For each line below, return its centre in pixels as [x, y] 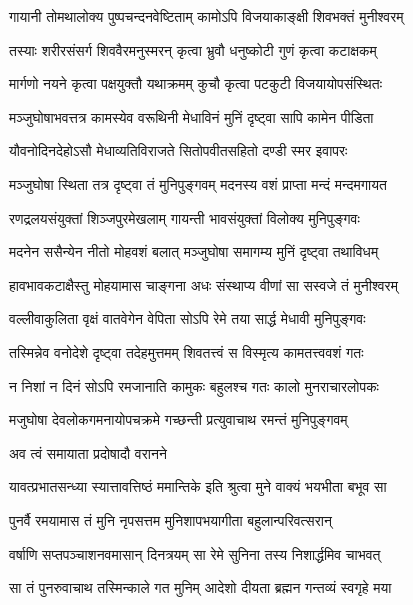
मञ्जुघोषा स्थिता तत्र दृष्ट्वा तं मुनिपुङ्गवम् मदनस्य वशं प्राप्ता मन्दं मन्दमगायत [198, 183]
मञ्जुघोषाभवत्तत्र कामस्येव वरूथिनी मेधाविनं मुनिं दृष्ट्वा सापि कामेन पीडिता [191, 116]
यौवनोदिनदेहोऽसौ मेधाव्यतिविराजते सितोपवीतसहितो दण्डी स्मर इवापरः [178, 150]
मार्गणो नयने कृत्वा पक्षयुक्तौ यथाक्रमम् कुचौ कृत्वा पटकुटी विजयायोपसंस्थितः [196, 83]
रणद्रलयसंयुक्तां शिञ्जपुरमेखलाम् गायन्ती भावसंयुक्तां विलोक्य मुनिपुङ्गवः [184, 217]
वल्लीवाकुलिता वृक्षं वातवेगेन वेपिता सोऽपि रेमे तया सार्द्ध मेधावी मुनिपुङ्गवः [187, 318]
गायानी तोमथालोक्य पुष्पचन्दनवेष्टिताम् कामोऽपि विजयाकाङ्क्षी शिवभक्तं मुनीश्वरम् [206, 16]
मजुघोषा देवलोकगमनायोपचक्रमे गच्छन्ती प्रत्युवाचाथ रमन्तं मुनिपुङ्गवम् [178, 419]
